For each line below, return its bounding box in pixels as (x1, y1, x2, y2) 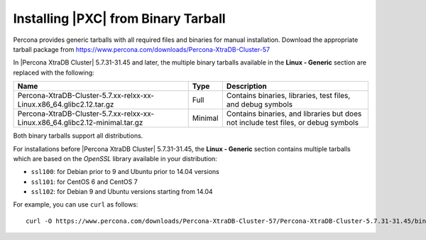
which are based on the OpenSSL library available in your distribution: (13, 154, 218, 163)
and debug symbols (226, 99, 293, 109)
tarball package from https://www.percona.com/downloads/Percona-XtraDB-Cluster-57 (13, 45, 270, 53)
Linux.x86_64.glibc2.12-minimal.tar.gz (17, 118, 143, 128)
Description (226, 82, 268, 92)
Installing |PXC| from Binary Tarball (13, 11, 226, 26)
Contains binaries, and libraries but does (226, 109, 362, 119)
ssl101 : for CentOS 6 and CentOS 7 (31, 178, 138, 186)
